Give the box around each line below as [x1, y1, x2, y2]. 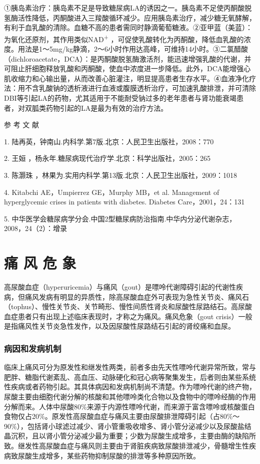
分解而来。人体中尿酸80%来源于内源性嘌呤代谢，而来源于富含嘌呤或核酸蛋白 [4, 401, 255, 411]
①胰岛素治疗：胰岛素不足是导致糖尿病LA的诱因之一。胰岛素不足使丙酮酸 [4, 3, 245, 13]
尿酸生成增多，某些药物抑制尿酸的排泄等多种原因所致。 [17, 450, 200, 460]
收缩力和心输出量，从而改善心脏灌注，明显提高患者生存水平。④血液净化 [10, 73, 249, 83]
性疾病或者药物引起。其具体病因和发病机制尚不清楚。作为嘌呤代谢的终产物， [4, 381, 256, 392]
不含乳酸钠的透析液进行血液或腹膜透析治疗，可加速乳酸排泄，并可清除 [24, 83, 256, 93]
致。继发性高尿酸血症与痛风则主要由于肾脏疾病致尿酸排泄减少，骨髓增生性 [4, 440, 249, 450]
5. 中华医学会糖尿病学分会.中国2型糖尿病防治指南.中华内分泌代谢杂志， [4, 213, 236, 223]
